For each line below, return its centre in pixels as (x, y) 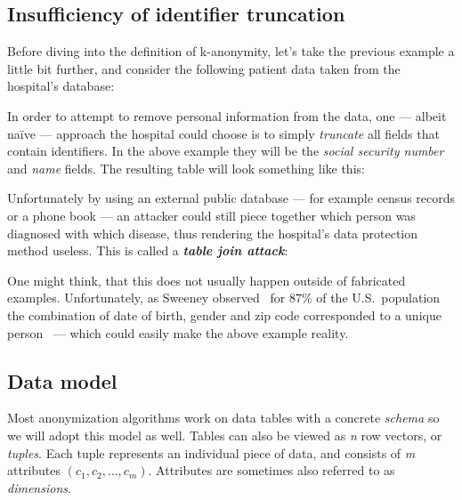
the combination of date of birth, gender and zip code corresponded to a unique (224, 315)
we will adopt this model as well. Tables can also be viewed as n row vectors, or (225, 435)
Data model (62, 380)
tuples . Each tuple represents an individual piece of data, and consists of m (211, 452)
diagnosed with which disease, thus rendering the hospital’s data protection (213, 233)
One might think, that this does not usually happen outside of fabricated (207, 280)
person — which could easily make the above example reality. (178, 332)
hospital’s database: (61, 86)
